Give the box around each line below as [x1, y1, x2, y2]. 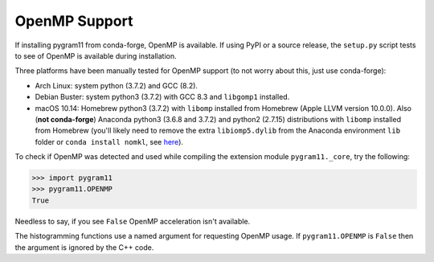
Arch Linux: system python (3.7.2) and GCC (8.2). [35, 80, 199, 90]
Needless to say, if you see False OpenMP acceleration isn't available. [14, 216, 251, 226]
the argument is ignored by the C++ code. [14, 242, 154, 252]
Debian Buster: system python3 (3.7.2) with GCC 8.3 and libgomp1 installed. [35, 92, 290, 102]
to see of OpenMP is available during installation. [14, 51, 177, 60]
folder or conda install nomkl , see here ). [35, 137, 184, 146]
